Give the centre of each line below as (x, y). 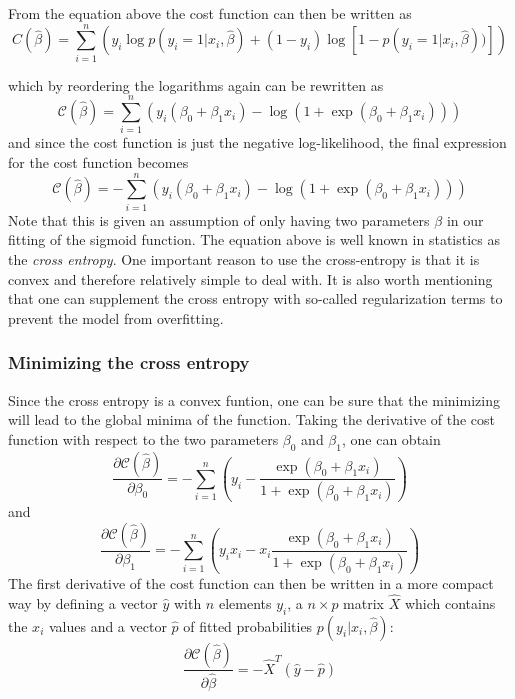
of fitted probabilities (248, 625)
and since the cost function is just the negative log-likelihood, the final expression (257, 142)
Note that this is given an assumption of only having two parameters (219, 219)
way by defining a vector (83, 602)
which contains (450, 602)
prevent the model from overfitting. (116, 317)
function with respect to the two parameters (143, 438)
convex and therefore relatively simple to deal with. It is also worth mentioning (250, 278)
